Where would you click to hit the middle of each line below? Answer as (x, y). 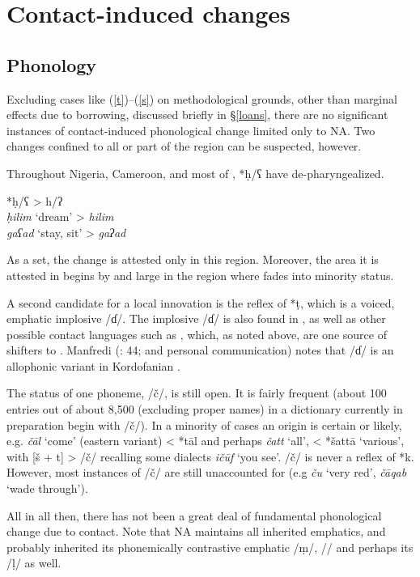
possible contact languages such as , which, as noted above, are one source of (197, 334)
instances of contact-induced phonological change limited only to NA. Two (191, 130)
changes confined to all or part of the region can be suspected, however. (184, 146)
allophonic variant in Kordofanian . (93, 365)
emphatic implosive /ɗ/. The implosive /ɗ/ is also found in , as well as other (196, 318)
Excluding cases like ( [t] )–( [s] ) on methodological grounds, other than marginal (202, 98)
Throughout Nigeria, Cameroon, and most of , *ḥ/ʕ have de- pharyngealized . (195, 173)
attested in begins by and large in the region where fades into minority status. (200, 275)
